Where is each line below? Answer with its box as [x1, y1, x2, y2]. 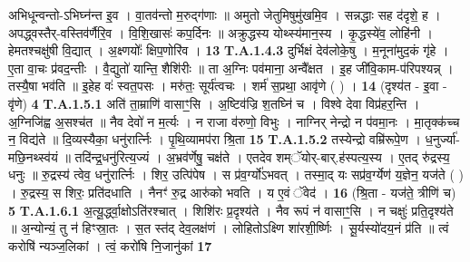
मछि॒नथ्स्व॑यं [8, 147, 58, 166]
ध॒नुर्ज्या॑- [425, 130, 460, 149]
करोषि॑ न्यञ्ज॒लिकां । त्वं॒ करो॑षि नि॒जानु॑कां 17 [8, 236, 212, 255]
